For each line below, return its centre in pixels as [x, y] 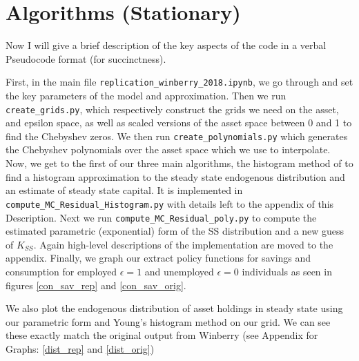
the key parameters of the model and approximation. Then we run [146, 95]
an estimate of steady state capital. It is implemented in [124, 190]
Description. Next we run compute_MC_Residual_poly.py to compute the [161, 217]
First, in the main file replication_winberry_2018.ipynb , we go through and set [179, 82]
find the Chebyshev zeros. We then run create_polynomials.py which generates [177, 136]
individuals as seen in [287, 271]
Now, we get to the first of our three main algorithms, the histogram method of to [179, 163]
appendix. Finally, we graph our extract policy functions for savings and [158, 258]
